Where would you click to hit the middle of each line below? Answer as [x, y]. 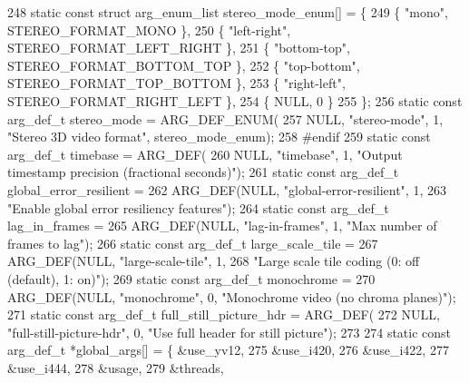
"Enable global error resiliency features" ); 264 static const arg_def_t [198, 207]
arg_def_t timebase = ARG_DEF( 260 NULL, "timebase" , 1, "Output [205, 154]
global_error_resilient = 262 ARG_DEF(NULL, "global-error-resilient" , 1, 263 [227, 189]
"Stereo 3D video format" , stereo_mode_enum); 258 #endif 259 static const [219, 137]
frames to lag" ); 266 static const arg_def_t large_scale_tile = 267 [193, 243]
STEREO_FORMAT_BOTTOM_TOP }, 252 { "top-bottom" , [184, 65]
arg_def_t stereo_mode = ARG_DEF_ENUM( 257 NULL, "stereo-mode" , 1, [225, 118]
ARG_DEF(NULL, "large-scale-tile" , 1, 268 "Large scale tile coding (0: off [214, 261]
